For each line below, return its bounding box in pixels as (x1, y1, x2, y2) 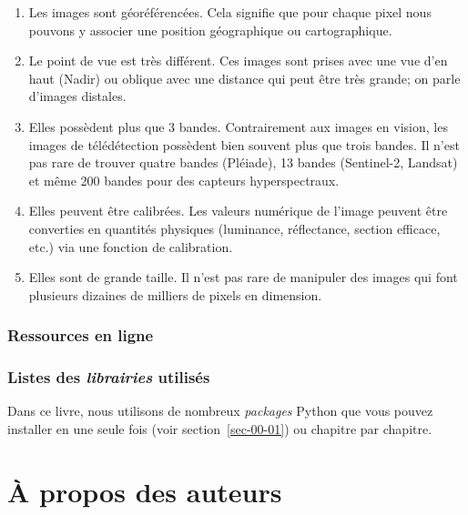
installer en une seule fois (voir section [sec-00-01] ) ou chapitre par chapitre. (7, 419, 432, 438)
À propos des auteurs (7, 472, 282, 510)
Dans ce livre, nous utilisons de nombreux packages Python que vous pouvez (7, 401, 433, 420)
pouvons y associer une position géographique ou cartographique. (28, 20, 392, 39)
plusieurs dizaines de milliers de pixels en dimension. (28, 285, 322, 304)
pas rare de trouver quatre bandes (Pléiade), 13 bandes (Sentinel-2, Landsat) (28, 153, 458, 172)
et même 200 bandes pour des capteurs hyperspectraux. (28, 170, 340, 189)
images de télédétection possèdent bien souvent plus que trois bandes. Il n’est (28, 135, 460, 154)
